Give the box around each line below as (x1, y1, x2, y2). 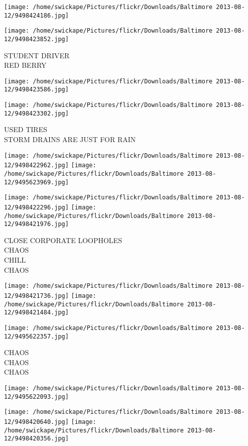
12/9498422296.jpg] (4, 203, 69, 211)
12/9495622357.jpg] (4, 332, 69, 340)
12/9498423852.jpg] (4, 35, 69, 43)
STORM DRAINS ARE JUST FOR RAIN (4, 134, 136, 145)
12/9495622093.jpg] (4, 393, 69, 400)
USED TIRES (4, 124, 47, 135)
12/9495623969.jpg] (4, 178, 69, 186)
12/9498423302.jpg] (4, 109, 69, 117)
